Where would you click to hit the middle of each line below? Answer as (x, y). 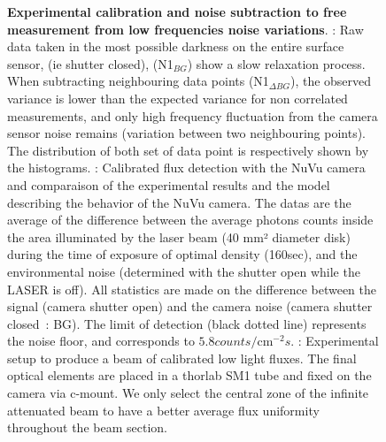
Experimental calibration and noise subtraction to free (177, 11)
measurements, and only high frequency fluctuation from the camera (193, 115)
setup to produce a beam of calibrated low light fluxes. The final (182, 358)
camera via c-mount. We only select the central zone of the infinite (188, 393)
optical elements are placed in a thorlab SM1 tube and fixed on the (189, 375)
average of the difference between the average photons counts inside (190, 220)
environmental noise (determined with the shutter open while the (184, 271)
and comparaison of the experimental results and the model (169, 184)
